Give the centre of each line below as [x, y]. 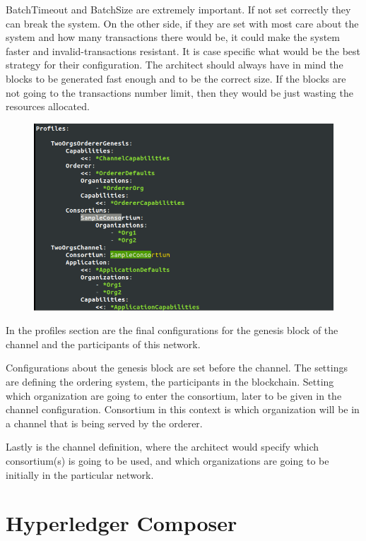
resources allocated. [48, 106]
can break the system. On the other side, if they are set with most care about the [182, 23]
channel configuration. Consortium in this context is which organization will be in [183, 409]
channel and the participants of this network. [103, 344]
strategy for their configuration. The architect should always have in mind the [175, 65]
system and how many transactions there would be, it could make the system [173, 37]
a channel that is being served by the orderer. [104, 423]
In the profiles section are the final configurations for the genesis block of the [172, 330]
